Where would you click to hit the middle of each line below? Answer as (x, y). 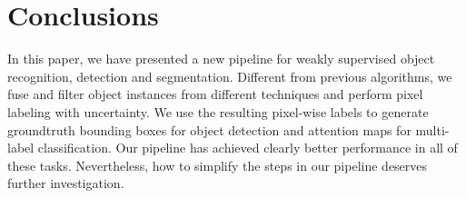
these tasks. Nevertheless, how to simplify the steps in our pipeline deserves (218, 165)
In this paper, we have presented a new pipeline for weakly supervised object (221, 59)
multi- (432, 129)
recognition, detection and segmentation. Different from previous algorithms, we (230, 76)
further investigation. (66, 183)
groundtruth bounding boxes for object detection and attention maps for (209, 129)
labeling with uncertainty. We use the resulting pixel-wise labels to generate (218, 111)
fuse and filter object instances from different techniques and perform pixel (215, 94)
